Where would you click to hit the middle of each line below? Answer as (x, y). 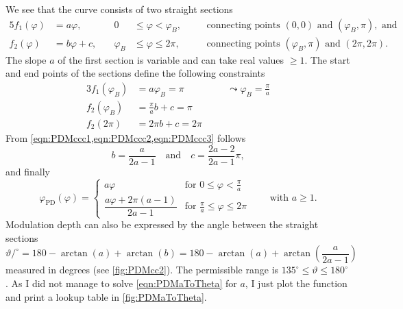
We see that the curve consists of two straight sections (119, 9)
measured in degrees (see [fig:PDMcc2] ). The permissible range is (142, 270)
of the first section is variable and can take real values (171, 59)
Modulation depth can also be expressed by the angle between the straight (162, 224)
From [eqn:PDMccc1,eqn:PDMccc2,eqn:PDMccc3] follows (126, 137)
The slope (26, 59)
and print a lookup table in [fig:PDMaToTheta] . (106, 296)
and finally (28, 171)
